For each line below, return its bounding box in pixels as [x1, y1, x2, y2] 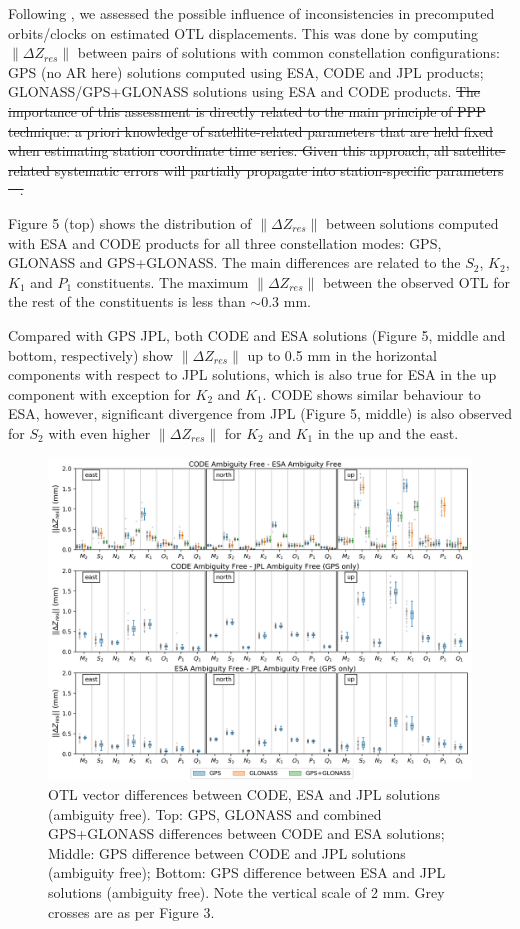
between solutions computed [326, 212, 499, 233]
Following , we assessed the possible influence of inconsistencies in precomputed [8, 3, 495, 23]
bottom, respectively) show [8, 344, 174, 365]
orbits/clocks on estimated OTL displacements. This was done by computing [8, 22, 479, 43]
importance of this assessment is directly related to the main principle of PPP [8, 100, 486, 121]
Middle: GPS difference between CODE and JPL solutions [48, 842, 406, 863]
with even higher [48, 422, 151, 443]
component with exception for [8, 383, 191, 404]
